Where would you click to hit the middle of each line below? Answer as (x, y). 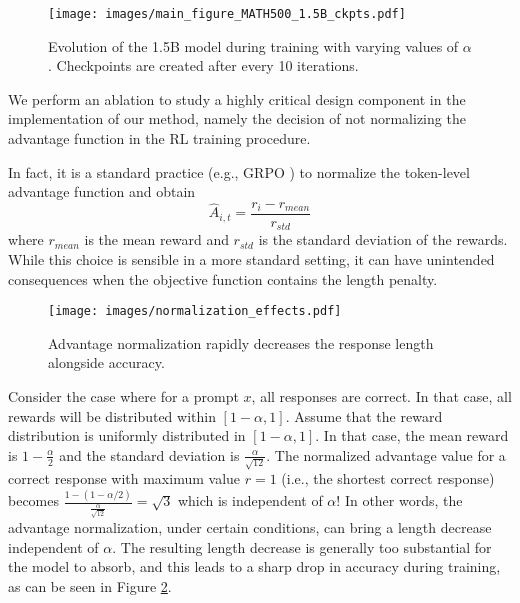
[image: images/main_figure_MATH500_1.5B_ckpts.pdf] (227, 14)
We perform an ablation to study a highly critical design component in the (237, 98)
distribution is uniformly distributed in (127, 435)
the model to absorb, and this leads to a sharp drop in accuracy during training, (254, 566)
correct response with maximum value (124, 478)
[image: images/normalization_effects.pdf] (195, 311)
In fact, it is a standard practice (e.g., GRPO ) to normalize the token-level (239, 171)
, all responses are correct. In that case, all (381, 395)
